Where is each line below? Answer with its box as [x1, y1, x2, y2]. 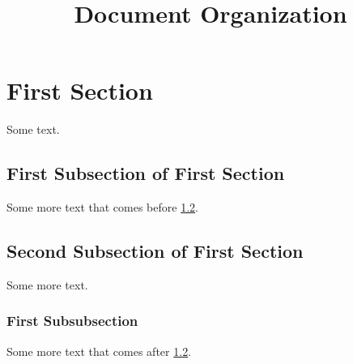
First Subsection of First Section [6, 161, 285, 186]
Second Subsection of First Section [6, 238, 304, 263]
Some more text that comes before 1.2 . [6, 199, 198, 216]
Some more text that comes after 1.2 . [6, 342, 192, 359]
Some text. [6, 121, 60, 138]
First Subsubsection [6, 310, 138, 331]
